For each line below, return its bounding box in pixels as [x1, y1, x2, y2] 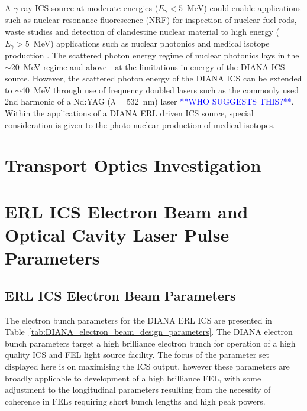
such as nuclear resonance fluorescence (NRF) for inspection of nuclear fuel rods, [5, 14, 297, 26]
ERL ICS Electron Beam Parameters [5, 286, 236, 304]
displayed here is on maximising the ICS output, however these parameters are [5, 360, 290, 372]
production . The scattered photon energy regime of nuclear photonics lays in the [5, 49, 299, 61]
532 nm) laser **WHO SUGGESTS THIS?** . [126, 95, 294, 107]
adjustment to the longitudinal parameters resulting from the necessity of [5, 383, 271, 396]
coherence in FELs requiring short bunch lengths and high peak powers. [5, 394, 266, 407]
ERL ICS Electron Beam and [5, 199, 248, 223]
